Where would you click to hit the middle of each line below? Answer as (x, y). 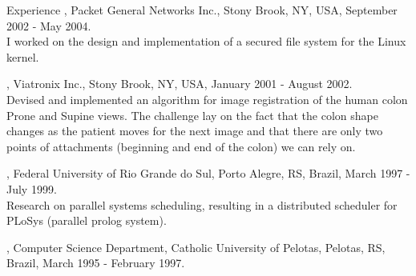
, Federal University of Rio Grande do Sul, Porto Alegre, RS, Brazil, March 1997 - (208, 173)
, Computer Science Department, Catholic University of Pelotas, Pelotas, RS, (196, 247)
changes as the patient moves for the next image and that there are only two (195, 131)
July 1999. (32, 188)
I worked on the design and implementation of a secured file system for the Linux (206, 41)
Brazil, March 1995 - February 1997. (96, 263)
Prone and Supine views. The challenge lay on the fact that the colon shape (192, 115)
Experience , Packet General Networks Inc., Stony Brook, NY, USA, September (202, 10)
